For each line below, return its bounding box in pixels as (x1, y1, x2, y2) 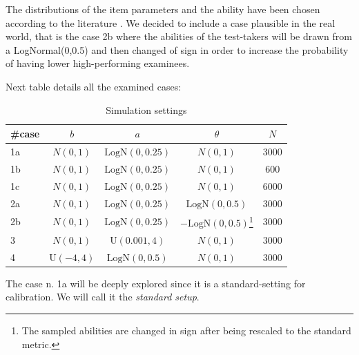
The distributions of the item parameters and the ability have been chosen (6, 2, 320, 16)
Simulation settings (106, 102, 187, 117)
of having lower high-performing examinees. (6, 56, 190, 70)
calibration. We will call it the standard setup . (6, 289, 200, 304)
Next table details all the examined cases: (6, 79, 182, 93)
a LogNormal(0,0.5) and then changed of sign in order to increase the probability (6, 42, 349, 57)
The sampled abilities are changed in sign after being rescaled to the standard (21, 323, 351, 337)
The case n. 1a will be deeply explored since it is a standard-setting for (6, 276, 306, 290)
